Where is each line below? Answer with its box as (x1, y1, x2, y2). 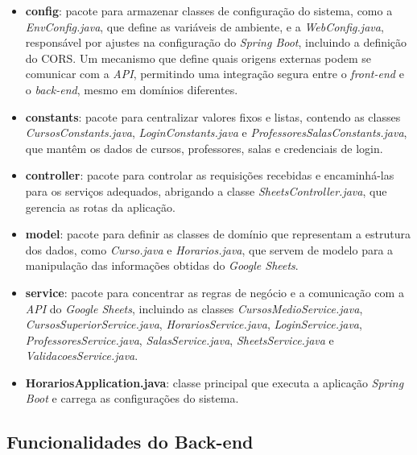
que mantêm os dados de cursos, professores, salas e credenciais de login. (25, 139, 383, 156)
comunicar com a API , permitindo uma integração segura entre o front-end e (25, 65, 404, 82)
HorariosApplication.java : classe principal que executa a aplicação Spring (25, 374, 404, 391)
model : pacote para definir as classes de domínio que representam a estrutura (25, 225, 411, 242)
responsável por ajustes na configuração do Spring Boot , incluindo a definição (25, 34, 407, 51)
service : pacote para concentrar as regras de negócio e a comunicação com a (25, 283, 404, 300)
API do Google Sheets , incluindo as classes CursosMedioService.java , (25, 300, 363, 316)
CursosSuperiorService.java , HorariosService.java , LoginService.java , (25, 316, 362, 333)
